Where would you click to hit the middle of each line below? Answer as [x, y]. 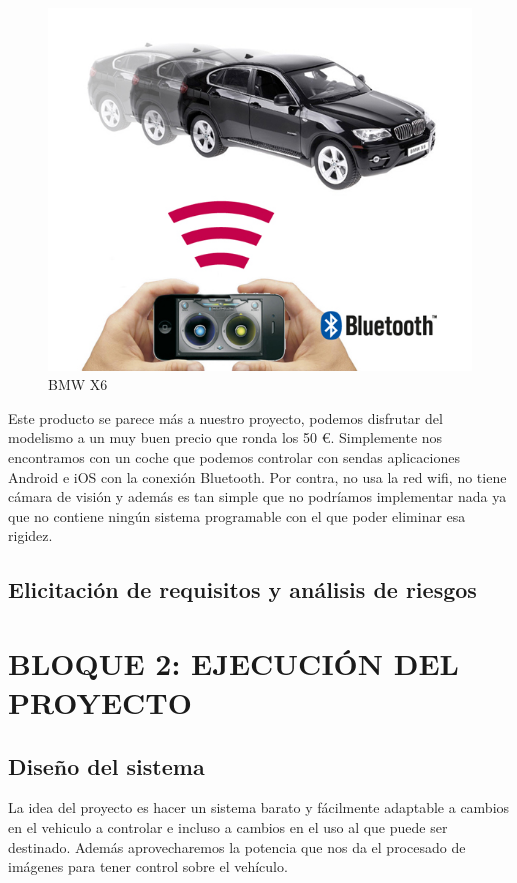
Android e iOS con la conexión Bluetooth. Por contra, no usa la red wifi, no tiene [257, 476]
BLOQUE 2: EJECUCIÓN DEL [233, 662]
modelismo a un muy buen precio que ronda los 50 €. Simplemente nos [225, 437]
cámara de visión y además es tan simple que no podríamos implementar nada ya [257, 496]
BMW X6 [78, 384]
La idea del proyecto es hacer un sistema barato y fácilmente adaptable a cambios [259, 807]
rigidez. [30, 535]
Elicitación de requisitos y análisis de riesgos [242, 589]
